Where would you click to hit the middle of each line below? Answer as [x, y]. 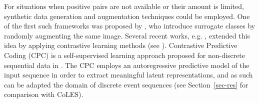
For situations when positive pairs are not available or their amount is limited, [124, 6]
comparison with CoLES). [44, 94]
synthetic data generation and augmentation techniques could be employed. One [127, 16]
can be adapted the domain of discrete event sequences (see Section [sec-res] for [126, 84]
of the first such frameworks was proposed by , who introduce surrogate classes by [130, 26]
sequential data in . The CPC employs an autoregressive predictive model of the [127, 65]
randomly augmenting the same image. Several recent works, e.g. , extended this [127, 35]
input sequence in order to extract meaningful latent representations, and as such [128, 75]
